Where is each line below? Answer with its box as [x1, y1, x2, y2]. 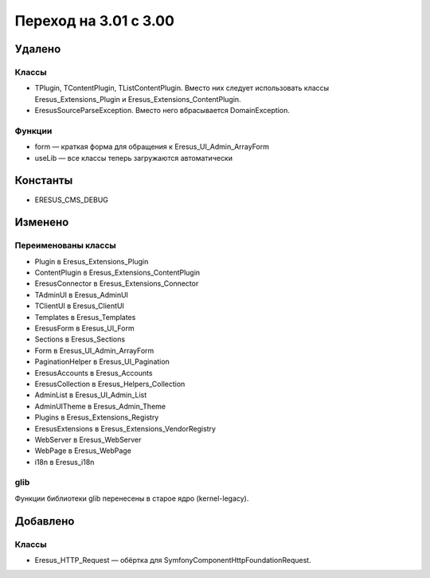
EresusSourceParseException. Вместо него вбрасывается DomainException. [34, 106, 291, 115]
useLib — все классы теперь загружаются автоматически [34, 153, 233, 162]
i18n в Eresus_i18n [34, 457, 95, 467]
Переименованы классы [14, 240, 116, 251]
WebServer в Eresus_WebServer [34, 435, 142, 444]
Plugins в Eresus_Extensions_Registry [34, 412, 159, 422]
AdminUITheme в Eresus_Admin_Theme [34, 401, 166, 411]
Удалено [14, 42, 61, 56]
